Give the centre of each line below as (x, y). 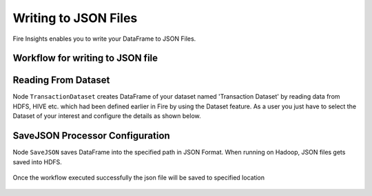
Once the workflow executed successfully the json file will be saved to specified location (139, 177)
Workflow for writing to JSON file (85, 58)
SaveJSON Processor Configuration (91, 136)
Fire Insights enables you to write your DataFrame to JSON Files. (104, 39)
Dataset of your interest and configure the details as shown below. (107, 116)
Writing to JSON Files (75, 18)
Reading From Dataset (61, 80)
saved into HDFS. (37, 161)
